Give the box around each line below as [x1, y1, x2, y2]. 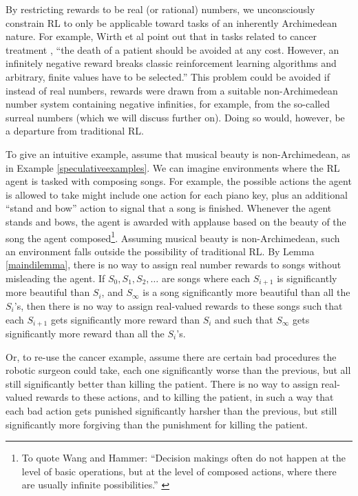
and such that [215, 312, 273, 326]
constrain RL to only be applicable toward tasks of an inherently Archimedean [6, 15, 337, 30]
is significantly [277, 270, 337, 285]
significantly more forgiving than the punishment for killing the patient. [6, 417, 308, 431]
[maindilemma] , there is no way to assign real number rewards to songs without [6, 257, 341, 272]
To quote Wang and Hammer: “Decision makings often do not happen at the [21, 450, 346, 465]
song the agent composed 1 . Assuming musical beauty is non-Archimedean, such [6, 228, 340, 245]
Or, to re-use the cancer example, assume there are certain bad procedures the [6, 349, 337, 364]
